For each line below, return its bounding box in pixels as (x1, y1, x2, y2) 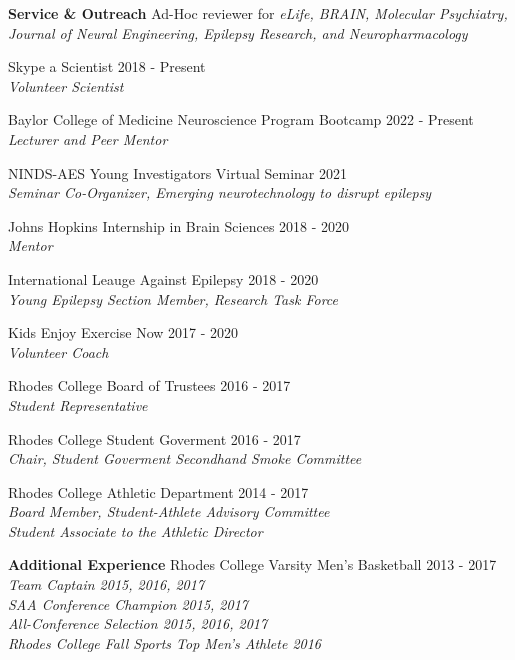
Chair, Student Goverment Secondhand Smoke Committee (8, 448, 362, 469)
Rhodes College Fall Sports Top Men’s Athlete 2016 (8, 632, 322, 653)
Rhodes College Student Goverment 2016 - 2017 (8, 428, 301, 449)
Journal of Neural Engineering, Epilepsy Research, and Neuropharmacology (8, 22, 468, 43)
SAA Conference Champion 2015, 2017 (8, 593, 248, 614)
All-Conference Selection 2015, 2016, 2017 (8, 613, 268, 634)
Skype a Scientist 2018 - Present (8, 56, 206, 77)
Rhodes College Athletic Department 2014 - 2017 (8, 481, 309, 502)
